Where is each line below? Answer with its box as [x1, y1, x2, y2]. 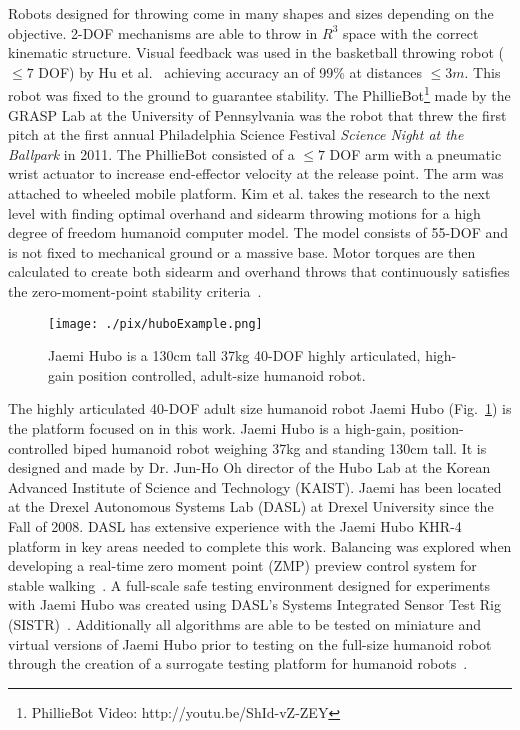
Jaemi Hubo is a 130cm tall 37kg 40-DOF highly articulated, [48, 345, 421, 366]
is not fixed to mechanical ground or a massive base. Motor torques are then [8, 241, 476, 262]
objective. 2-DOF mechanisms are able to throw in [8, 22, 318, 43]
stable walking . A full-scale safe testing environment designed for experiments [8, 574, 491, 595]
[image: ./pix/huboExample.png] [48, 316, 263, 331]
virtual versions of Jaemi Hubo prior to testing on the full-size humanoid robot [8, 633, 492, 654]
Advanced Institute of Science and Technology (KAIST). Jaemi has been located [8, 476, 502, 497]
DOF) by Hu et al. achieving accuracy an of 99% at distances [38, 61, 422, 82]
